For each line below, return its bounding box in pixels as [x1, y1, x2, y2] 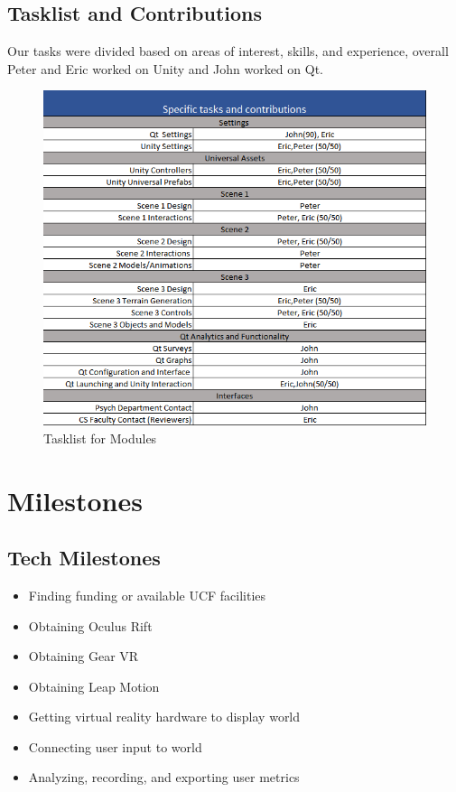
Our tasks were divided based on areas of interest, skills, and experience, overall [7, 42, 449, 61]
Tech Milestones [7, 544, 161, 572]
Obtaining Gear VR [28, 647, 139, 666]
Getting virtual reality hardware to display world [28, 707, 301, 726]
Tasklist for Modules [43, 428, 157, 447]
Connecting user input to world [28, 737, 202, 756]
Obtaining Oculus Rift [28, 616, 153, 635]
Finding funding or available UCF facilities [28, 585, 266, 604]
